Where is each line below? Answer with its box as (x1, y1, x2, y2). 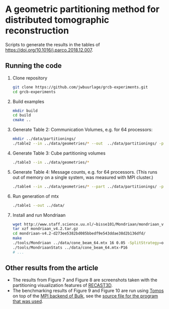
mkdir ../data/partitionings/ (12, 136, 76, 141)
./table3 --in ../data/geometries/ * (12, 160, 90, 165)
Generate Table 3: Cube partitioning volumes (12, 150, 106, 156)
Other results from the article (5, 264, 99, 272)
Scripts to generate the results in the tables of (5, 41, 101, 47)
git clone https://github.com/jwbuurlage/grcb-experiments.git (12, 85, 148, 90)
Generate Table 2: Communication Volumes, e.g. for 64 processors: (12, 127, 153, 133)
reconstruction (5, 25, 69, 36)
